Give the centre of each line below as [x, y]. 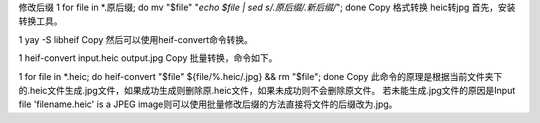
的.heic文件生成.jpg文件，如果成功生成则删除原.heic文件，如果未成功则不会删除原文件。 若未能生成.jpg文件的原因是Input [267, 90]
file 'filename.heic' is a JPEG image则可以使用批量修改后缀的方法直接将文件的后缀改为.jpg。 [208, 104]
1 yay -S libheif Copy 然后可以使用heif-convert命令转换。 [136, 39]
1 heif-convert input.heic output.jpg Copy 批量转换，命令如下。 [148, 58]
